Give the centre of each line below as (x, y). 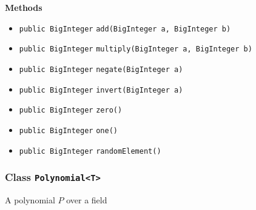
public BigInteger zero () (71, 110)
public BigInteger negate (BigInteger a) (101, 69)
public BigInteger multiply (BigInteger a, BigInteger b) (136, 49)
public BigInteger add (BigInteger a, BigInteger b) (125, 29)
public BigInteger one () (68, 130)
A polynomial (30, 199)
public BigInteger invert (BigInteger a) (101, 90)
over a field (87, 199)
